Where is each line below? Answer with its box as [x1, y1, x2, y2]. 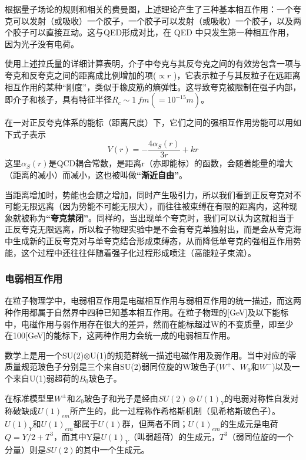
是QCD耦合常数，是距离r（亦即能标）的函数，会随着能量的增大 [48, 157, 293, 169]
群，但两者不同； [122, 418, 188, 430]
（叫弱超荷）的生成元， [128, 430, 219, 442]
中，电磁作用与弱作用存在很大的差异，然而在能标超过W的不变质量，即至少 [5, 317, 294, 330]
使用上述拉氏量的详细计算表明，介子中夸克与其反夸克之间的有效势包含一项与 [5, 57, 301, 70]
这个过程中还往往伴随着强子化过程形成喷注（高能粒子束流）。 [21, 246, 256, 258]
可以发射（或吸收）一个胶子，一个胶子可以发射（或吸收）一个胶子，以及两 [12, 14, 301, 27]
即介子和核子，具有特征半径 [5, 93, 112, 106]
